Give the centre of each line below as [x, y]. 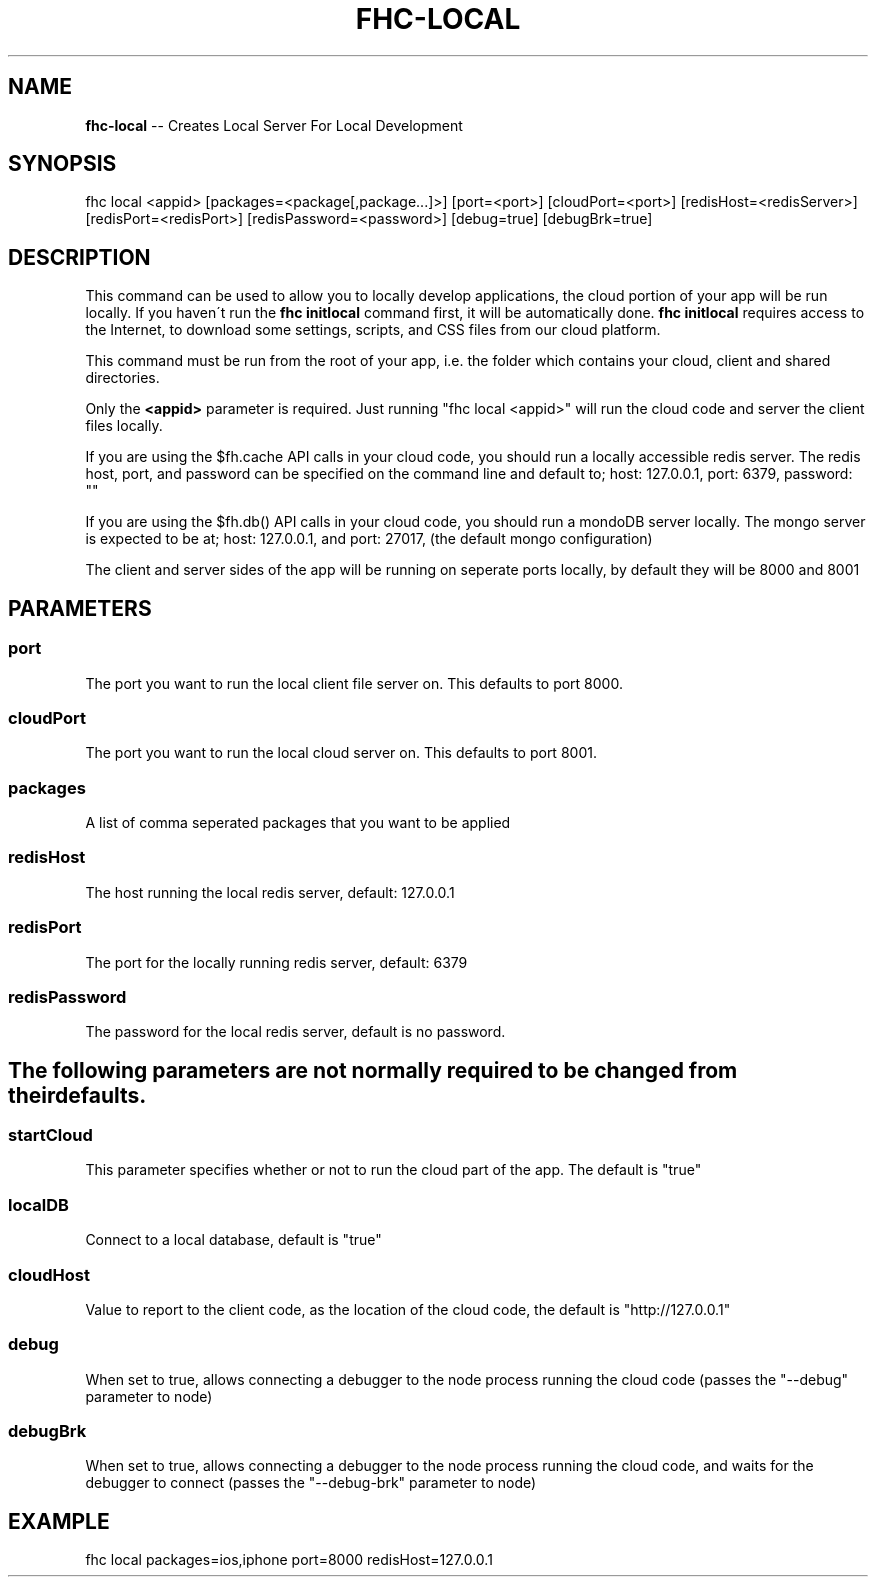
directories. [122, 378]
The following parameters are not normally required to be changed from [373, 1070]
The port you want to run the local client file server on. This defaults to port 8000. [354, 683]
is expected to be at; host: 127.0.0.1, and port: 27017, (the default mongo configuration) [369, 539]
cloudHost [49, 1274]
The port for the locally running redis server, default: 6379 [276, 962]
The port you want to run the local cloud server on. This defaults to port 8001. [341, 753]
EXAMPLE [59, 1521]
